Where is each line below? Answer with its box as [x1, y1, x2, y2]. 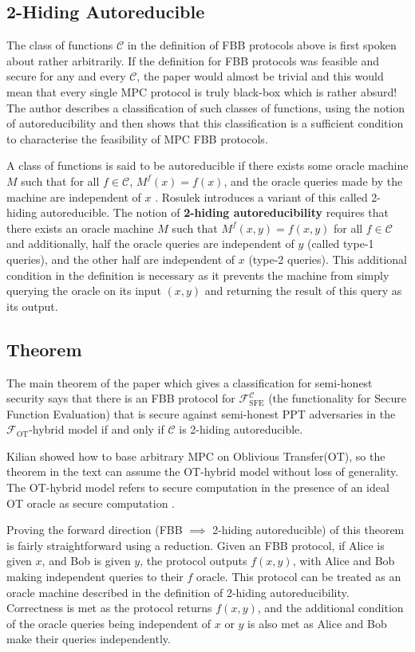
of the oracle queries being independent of [6, 615, 211, 631]
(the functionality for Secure [268, 390, 406, 407]
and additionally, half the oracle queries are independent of [6, 235, 294, 252]
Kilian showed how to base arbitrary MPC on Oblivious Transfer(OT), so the [6, 447, 385, 464]
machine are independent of [6, 188, 141, 205]
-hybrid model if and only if [29, 421, 164, 438]
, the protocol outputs [140, 552, 247, 569]
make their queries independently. [6, 630, 171, 647]
